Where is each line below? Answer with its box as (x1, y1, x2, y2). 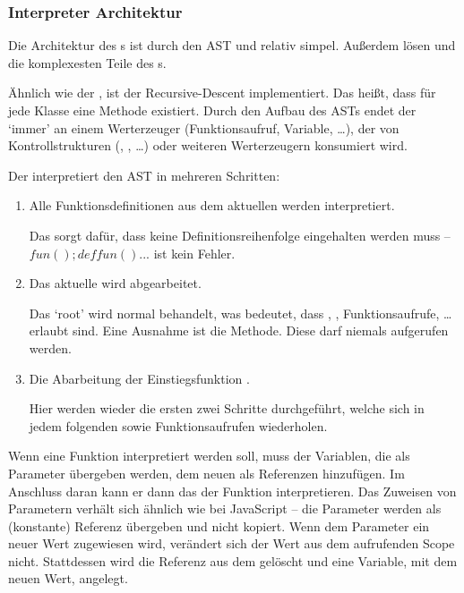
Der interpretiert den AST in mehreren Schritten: (8, 165, 280, 184)
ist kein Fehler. (153, 243, 236, 262)
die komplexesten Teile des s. (8, 53, 167, 72)
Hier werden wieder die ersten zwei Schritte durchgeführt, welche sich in (29, 399, 425, 418)
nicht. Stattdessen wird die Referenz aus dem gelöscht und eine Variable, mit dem (8, 551, 458, 570)
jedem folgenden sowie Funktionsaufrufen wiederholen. (29, 416, 328, 435)
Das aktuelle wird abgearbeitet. (29, 274, 202, 292)
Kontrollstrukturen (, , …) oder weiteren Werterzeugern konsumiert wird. (8, 136, 408, 155)
